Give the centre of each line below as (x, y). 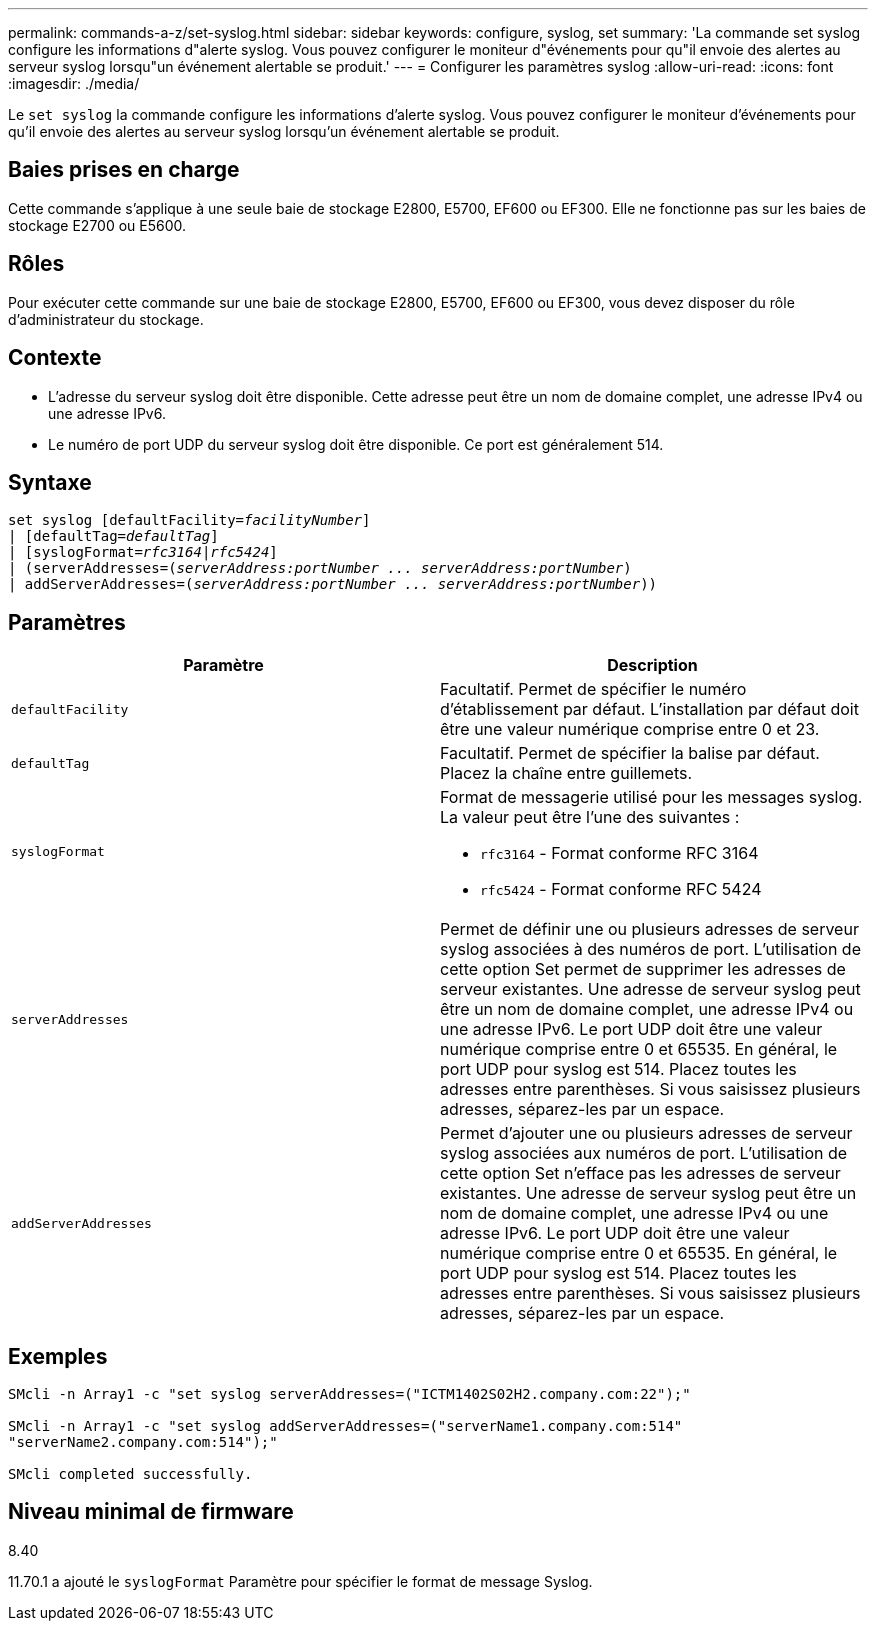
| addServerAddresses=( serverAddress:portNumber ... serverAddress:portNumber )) (333, 584)
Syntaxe (50, 482)
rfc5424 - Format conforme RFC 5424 (621, 889)
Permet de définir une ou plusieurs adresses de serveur (649, 929)
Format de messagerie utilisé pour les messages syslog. (651, 797)
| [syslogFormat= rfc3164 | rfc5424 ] (143, 552)
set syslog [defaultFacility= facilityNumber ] (189, 520)
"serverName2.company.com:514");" (143, 1442)
